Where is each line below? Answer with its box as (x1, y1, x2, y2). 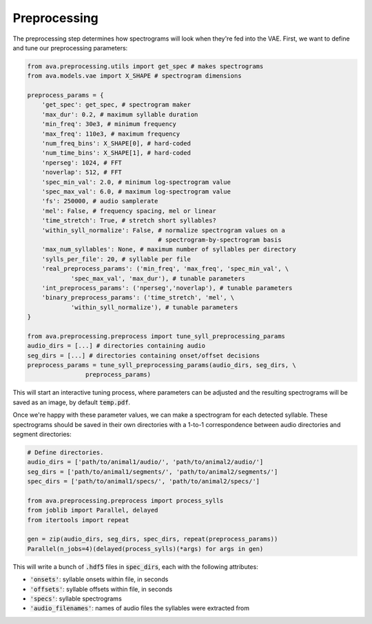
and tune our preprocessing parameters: (12, 43, 128, 52)
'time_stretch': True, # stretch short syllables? (41, 217, 216, 225)
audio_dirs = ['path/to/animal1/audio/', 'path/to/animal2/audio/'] (27, 458, 264, 466)
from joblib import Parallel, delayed (27, 506, 158, 514)
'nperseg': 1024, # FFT (41, 158, 122, 167)
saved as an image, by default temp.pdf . (12, 398, 131, 406)
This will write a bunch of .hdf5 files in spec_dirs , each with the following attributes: (12, 562, 258, 571)
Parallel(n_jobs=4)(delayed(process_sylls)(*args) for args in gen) (27, 545, 264, 552)
